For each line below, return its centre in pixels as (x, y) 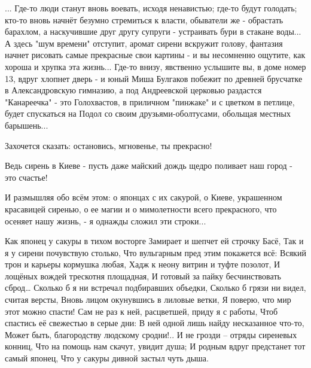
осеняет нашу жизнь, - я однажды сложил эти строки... (106, 221)
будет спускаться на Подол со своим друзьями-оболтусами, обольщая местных (148, 113)
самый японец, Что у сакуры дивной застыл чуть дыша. (107, 358)
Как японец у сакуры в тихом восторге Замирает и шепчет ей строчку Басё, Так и (154, 241)
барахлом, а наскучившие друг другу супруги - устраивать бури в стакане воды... (153, 31)
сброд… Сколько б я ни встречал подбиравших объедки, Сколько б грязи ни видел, (155, 288)
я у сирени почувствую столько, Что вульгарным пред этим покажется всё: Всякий (155, 252)
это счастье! (26, 177)
